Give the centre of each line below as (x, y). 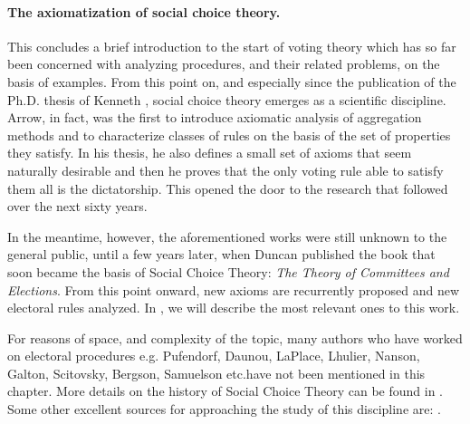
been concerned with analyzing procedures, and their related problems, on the (224, 64)
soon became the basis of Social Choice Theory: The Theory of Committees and (228, 271)
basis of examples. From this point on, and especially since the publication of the (232, 81)
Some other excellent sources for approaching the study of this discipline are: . (224, 409)
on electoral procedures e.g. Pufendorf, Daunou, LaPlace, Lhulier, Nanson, (214, 356)
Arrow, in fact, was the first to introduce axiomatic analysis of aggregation (215, 117)
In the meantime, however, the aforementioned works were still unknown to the (227, 236)
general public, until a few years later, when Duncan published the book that (221, 254)
